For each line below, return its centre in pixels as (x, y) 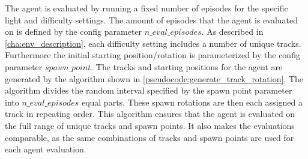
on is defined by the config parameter (74, 31)
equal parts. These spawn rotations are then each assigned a (192, 102)
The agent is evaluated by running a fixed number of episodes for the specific (146, 8)
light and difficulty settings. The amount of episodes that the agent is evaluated (152, 19)
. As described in (232, 31)
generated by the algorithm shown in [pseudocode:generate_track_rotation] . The (154, 78)
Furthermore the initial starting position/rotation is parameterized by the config (152, 55)
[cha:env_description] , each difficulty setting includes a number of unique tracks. (153, 43)
